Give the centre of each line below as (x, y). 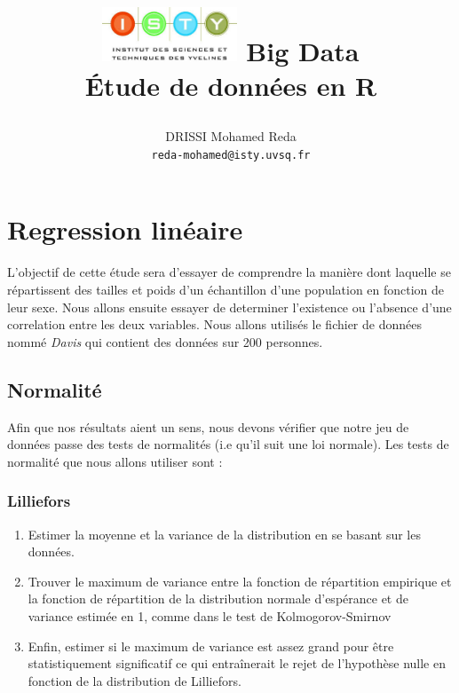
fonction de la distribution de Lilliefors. (135, 680)
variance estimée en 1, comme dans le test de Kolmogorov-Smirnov (210, 615)
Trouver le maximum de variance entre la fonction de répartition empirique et (240, 581)
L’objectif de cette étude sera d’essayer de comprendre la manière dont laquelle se (229, 272)
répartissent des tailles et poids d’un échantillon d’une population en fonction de (226, 289)
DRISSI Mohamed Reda (231, 136)
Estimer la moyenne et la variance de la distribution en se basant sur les (224, 534)
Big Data (303, 50)
